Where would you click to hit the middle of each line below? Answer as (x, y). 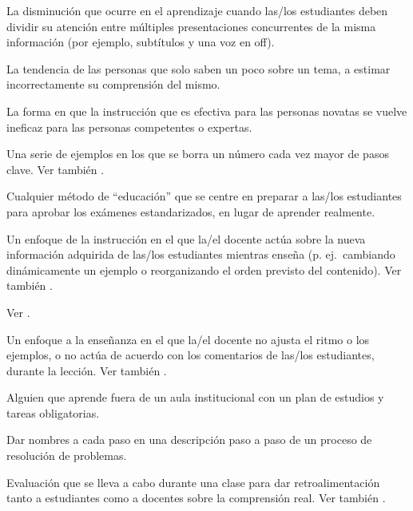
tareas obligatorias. (53, 412)
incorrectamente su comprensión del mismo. (113, 84)
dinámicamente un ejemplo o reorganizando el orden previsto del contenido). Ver (204, 269)
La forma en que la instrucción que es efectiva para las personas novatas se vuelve (207, 111)
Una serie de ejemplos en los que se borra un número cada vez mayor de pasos (198, 154)
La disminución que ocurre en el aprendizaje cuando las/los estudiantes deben (197, 10)
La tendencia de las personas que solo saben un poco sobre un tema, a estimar (199, 68)
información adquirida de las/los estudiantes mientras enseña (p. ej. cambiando (201, 254)
